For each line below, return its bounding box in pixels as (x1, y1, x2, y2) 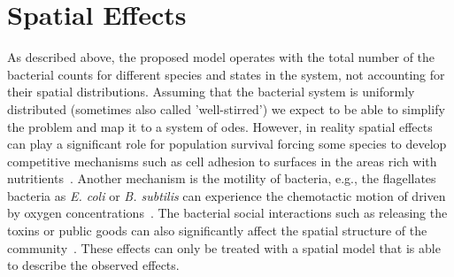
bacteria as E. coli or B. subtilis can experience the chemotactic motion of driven (7, 186, 446, 204)
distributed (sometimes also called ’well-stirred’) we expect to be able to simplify (7, 99, 445, 118)
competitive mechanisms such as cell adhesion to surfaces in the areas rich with (7, 151, 437, 170)
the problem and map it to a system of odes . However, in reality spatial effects (7, 117, 433, 135)
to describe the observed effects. (7, 256, 180, 274)
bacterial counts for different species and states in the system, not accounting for (7, 65, 445, 83)
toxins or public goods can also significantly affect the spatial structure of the (7, 221, 427, 240)
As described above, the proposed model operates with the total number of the (7, 48, 435, 66)
